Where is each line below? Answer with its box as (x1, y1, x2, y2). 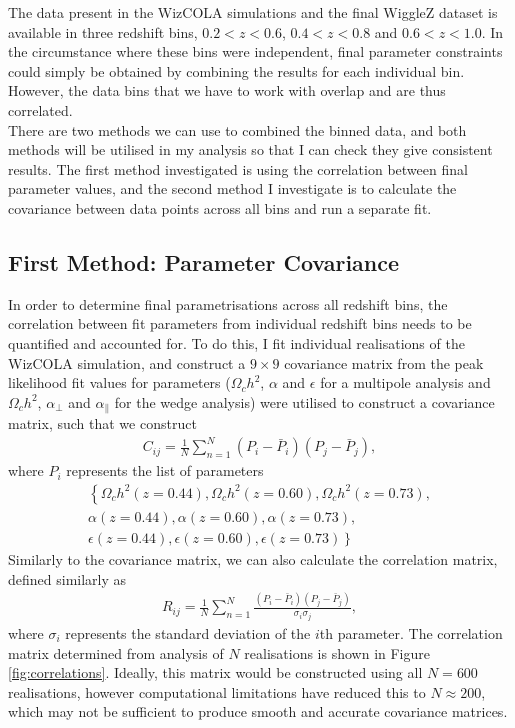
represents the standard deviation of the (65, 622, 311, 643)
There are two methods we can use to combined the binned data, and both (8, 119, 467, 140)
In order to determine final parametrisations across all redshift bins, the (8, 293, 448, 314)
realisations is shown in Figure (244, 642, 430, 663)
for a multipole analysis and (320, 372, 491, 393)
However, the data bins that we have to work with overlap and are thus (8, 80, 446, 101)
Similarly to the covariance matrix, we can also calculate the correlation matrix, (8, 548, 498, 569)
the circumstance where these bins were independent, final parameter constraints (8, 41, 503, 62)
